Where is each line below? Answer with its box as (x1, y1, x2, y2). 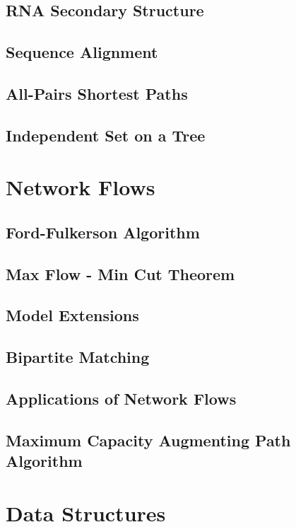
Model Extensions (6, 304, 139, 326)
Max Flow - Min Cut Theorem (6, 262, 235, 284)
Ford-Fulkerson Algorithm (6, 221, 200, 243)
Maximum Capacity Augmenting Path (6, 429, 291, 451)
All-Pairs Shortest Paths (6, 82, 188, 104)
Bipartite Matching (6, 346, 150, 368)
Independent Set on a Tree (6, 124, 206, 146)
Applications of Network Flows (6, 388, 237, 410)
